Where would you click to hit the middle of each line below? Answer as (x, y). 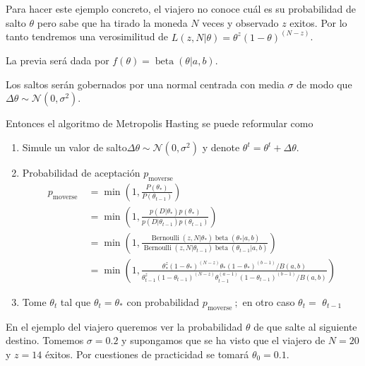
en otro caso (269, 301)
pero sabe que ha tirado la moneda (112, 22)
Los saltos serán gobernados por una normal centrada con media (145, 84)
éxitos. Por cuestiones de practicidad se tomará (147, 354)
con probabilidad (163, 301)
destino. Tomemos (45, 340)
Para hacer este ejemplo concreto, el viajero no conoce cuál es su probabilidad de (181, 8)
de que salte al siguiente (305, 326)
